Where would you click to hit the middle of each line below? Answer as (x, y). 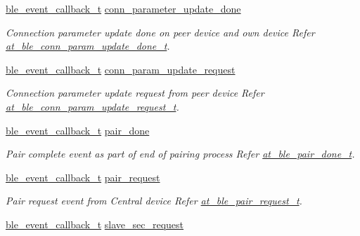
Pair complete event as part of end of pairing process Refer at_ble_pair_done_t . (180, 154)
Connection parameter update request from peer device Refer (135, 93)
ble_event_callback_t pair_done (78, 130)
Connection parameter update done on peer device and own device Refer (160, 32)
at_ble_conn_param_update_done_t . (88, 46)
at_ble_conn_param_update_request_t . (92, 106)
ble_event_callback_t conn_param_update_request (121, 69)
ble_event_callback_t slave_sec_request (95, 224)
